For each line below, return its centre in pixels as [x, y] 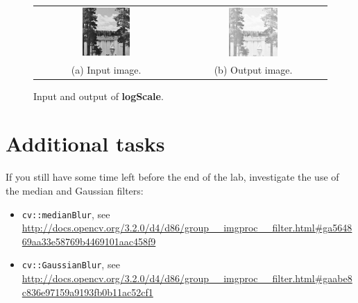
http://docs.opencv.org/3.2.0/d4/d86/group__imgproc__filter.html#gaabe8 [187, 278]
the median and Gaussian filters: [75, 190]
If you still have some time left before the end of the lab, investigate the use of [172, 177]
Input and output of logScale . [99, 96]
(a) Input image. [106, 69]
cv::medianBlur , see [66, 214]
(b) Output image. [253, 69]
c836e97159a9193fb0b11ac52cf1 [87, 292]
